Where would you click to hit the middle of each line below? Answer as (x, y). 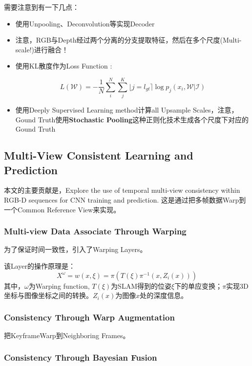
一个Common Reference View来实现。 (62, 209)
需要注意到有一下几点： (42, 7)
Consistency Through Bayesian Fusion (81, 357)
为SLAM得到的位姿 (141, 286)
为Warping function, (59, 286)
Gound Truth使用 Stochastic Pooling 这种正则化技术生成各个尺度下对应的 (132, 119)
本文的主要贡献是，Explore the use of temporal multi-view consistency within (122, 190)
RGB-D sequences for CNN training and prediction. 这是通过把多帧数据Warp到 (125, 200)
